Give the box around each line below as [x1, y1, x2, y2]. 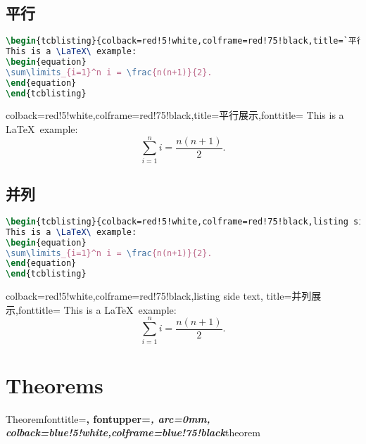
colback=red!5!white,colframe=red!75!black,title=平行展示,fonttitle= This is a [6, 108, 344, 122]
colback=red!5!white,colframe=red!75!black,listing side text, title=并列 [6, 288, 312, 303]
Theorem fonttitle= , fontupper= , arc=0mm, [6, 411, 210, 426]
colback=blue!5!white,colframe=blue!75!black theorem [6, 425, 260, 440]
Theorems [6, 370, 103, 399]
